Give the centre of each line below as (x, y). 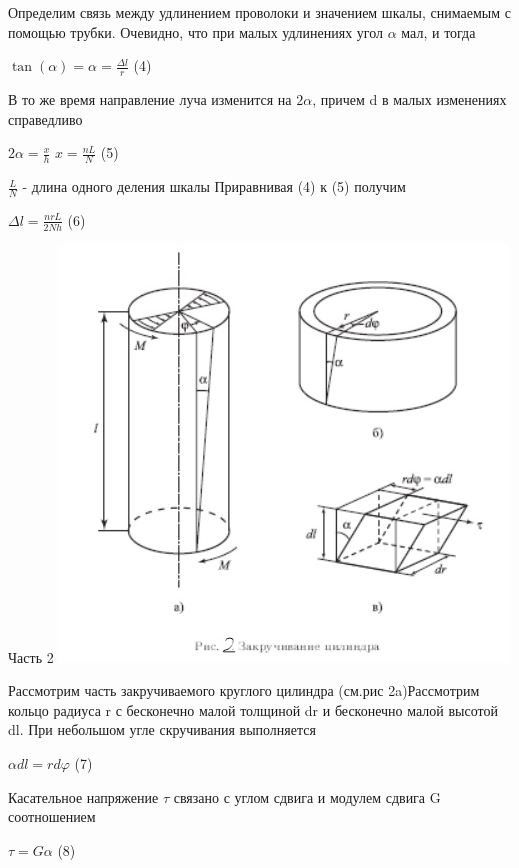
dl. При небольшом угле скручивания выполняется (162, 729)
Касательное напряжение (83, 796)
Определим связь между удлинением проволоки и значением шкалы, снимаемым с (259, 12)
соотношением (52, 816)
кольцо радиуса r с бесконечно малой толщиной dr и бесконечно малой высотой (253, 709)
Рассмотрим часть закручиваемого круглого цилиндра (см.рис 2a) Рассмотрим (244, 690)
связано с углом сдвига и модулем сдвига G (307, 796)
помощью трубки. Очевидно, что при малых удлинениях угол (196, 31)
